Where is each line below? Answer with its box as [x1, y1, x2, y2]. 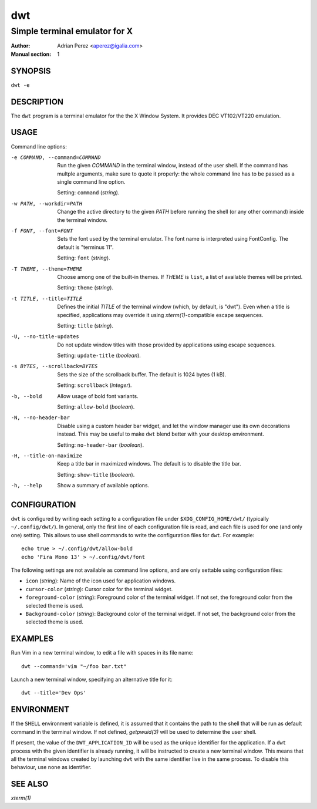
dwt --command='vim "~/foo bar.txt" [21, 663, 127, 669]
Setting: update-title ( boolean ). [57, 352, 141, 359]
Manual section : [11, 50, 52, 58]
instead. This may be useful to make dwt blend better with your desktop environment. [57, 430, 264, 437]
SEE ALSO [11, 779, 49, 789]
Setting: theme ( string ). [57, 284, 114, 291]
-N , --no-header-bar [11, 414, 70, 421]
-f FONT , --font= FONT [11, 228, 73, 234]
